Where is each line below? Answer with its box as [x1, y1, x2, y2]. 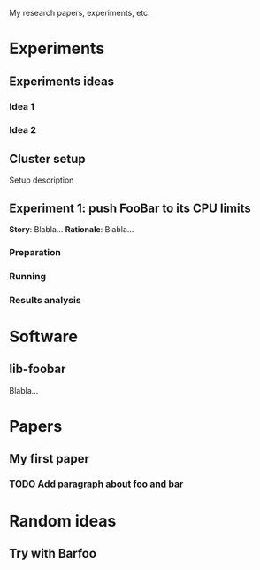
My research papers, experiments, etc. [9, 8, 150, 18]
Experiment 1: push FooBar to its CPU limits [9, 200, 252, 215]
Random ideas [9, 511, 117, 531]
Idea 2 [9, 124, 37, 137]
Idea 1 [9, 100, 35, 113]
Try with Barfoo [9, 545, 97, 561]
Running [9, 269, 47, 282]
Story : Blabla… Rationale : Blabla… [9, 224, 134, 235]
